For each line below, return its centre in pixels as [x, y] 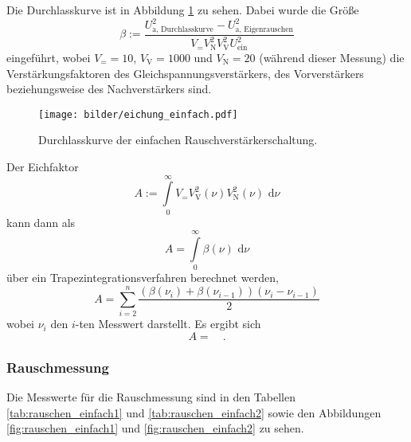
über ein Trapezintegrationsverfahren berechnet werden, [143, 278]
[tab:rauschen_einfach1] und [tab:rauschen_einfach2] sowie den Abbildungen [194, 412]
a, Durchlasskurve [183, 29]
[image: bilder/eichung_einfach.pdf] [138, 114]
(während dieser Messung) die [332, 57]
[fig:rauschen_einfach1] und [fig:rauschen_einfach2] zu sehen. [155, 428]
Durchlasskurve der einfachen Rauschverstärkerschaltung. [178, 140]
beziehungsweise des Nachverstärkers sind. [109, 89]
